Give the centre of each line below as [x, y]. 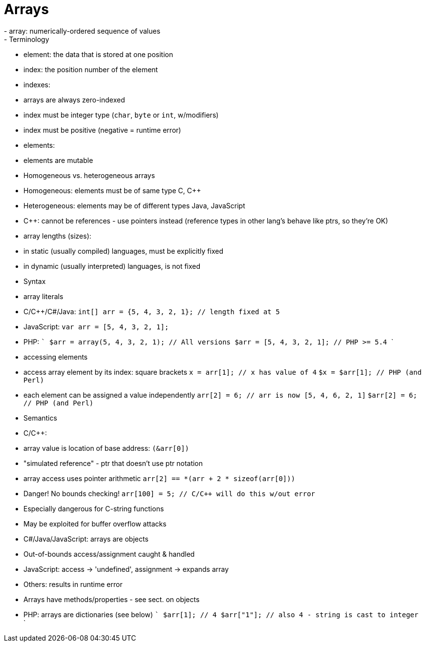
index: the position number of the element [91, 69]
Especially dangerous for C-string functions [94, 508]
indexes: [37, 84]
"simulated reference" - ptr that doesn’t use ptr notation [113, 463]
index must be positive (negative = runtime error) [102, 130]
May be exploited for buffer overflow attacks [95, 524]
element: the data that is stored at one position [98, 54]
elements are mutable [58, 160]
